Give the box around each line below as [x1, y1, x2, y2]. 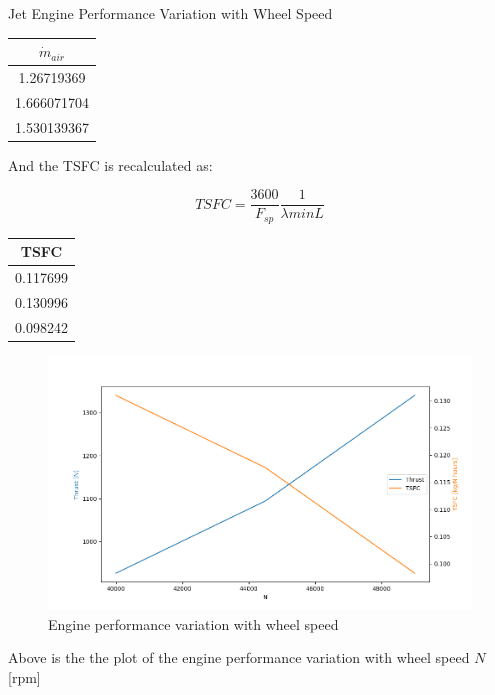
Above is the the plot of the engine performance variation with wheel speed [8, 647, 470, 668]
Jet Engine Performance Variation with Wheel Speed [8, 3, 333, 23]
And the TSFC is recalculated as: [8, 154, 213, 175]
